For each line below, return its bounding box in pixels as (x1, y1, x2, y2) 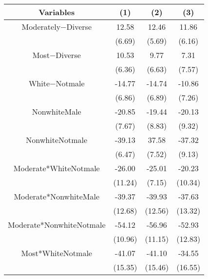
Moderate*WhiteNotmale (13, 162, 100, 174)
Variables (38, 6, 75, 18)
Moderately (21, 21, 61, 32)
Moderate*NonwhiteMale (14, 191, 100, 202)
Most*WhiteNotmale (21, 247, 92, 259)
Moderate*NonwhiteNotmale (8, 219, 106, 230)
